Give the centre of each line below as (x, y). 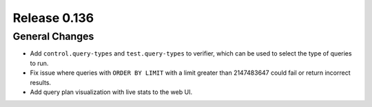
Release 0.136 (53, 18)
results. (41, 82)
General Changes (53, 36)
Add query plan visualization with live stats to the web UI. (111, 92)
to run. (39, 63)
